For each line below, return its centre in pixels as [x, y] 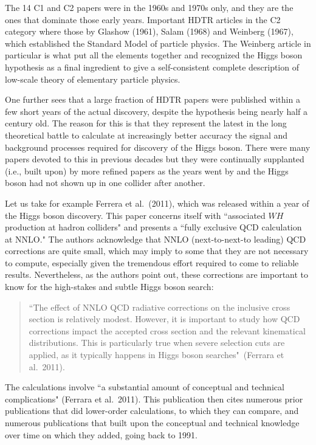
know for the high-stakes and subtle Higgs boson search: [109, 287]
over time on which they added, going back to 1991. [101, 434]
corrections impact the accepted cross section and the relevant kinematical [167, 330]
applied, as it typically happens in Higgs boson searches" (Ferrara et [156, 355]
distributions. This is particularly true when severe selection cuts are [157, 343]
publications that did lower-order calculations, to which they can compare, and [152, 411]
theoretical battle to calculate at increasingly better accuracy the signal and [146, 135]
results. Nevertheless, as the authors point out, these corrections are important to [157, 274]
